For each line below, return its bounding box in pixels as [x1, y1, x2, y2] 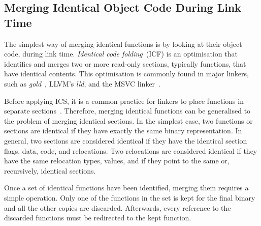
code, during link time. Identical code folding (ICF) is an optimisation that [4, 48, 238, 59]
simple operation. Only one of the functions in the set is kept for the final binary [4, 192, 255, 203]
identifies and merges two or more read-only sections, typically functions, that [4, 58, 246, 69]
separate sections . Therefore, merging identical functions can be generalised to [4, 105, 251, 116]
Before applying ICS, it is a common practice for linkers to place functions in [4, 95, 244, 106]
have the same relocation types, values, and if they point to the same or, [4, 155, 230, 166]
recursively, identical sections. [4, 165, 96, 176]
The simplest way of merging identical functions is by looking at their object [4, 38, 242, 49]
